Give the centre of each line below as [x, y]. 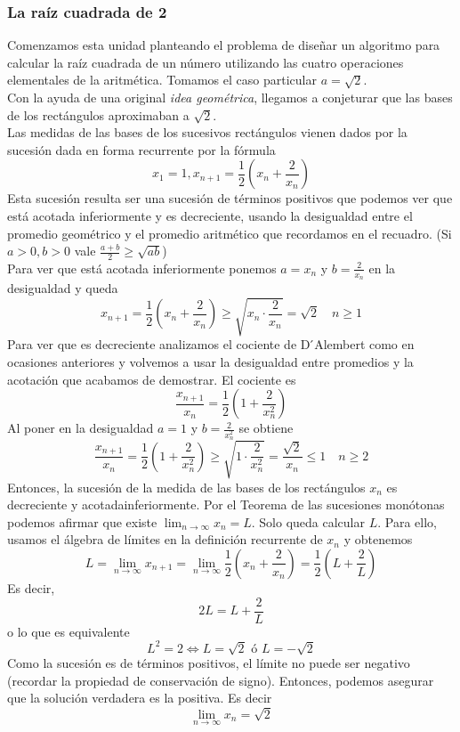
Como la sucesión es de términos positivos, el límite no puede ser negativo [209, 663]
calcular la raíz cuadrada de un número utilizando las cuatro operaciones [206, 62]
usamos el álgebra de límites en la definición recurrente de [165, 539]
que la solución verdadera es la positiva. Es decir [140, 698]
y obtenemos [378, 539]
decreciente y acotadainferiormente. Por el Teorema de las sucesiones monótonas [226, 504]
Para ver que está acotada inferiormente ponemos [142, 268]
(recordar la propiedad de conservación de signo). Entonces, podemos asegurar [221, 680]
